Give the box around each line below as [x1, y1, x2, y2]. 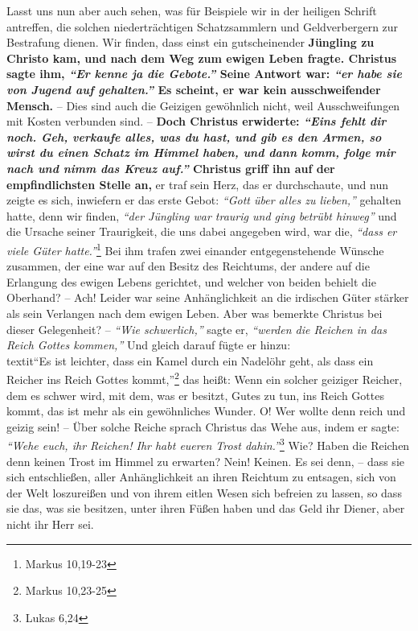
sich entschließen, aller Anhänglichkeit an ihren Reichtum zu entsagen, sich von [6, 468, 396, 485]
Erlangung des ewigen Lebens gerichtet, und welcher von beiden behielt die [6, 273, 376, 290]
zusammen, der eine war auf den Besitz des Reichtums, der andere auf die [6, 258, 370, 274]
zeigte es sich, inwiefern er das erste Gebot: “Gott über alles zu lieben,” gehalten [6, 192, 401, 208]
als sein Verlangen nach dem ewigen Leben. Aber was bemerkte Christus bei [6, 304, 383, 321]
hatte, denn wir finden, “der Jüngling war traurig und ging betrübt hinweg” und [6, 207, 397, 224]
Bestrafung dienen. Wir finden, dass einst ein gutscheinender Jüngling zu [6, 34, 375, 51]
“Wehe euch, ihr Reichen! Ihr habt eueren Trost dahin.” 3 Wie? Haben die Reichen [6, 435, 410, 453]
